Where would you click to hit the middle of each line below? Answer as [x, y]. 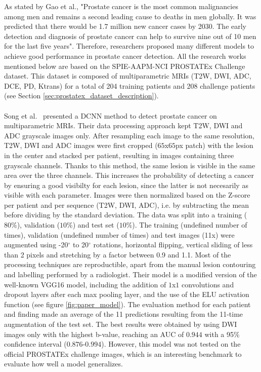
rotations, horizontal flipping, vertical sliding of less [173, 245]
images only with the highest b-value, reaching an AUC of [94, 334]
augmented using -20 [36, 245]
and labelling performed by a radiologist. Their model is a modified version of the [130, 274]
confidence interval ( [35, 344]
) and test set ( [96, 225]
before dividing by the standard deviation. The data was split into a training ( [126, 215]
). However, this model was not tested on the [171, 344]
